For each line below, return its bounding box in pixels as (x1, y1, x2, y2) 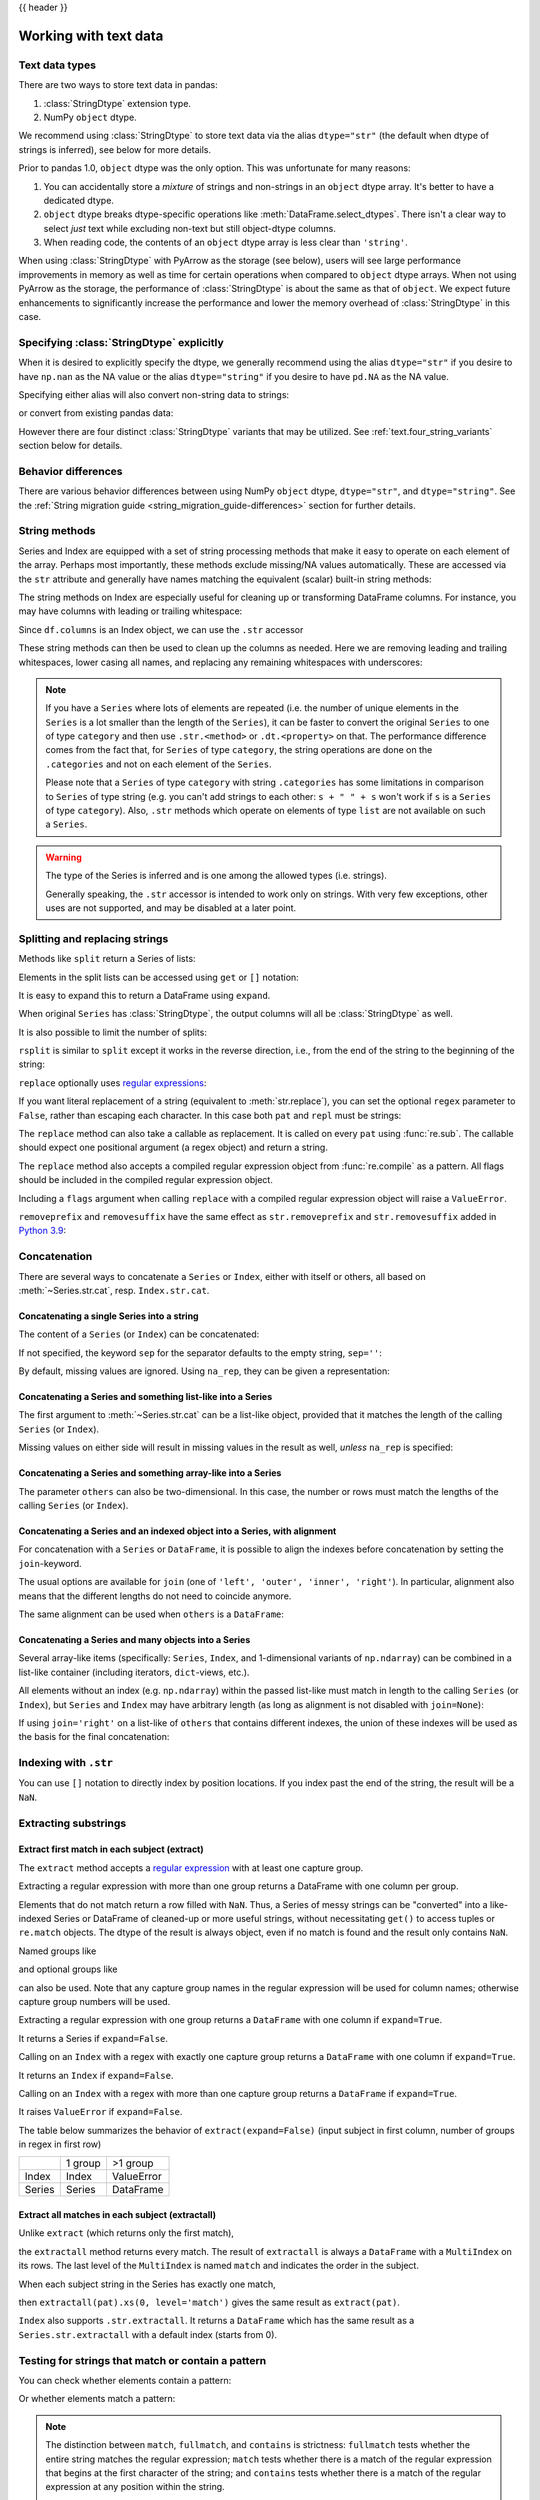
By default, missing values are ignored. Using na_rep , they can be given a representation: (18, 1365, 390, 1377)
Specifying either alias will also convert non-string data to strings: (18, 388, 290, 400)
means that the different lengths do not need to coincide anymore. (18, 1590, 292, 1602)
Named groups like (18, 1945, 97, 1957)
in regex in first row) (18, 2138, 102, 2150)
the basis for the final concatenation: (18, 1731, 170, 1743)
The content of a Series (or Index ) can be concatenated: (18, 1328, 260, 1340)
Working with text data (18, 27, 164, 44)
